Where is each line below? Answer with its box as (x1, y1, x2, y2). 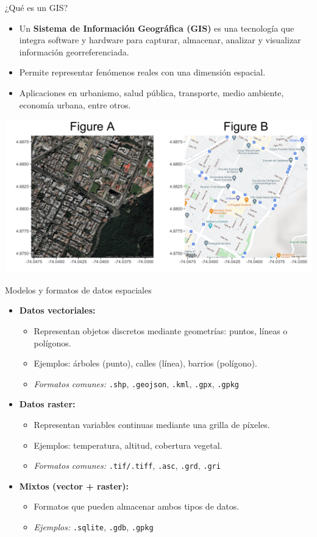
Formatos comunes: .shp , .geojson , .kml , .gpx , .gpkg (34, 377, 239, 390)
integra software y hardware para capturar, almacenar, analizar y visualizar (19, 33, 301, 46)
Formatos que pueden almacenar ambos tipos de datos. (34, 500, 240, 513)
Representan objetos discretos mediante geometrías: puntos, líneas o (34, 324, 288, 337)
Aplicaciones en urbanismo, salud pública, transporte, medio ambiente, (19, 86, 284, 99)
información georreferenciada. (19, 45, 129, 58)
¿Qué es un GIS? (5, 1, 68, 13)
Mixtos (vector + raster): (19, 479, 129, 492)
